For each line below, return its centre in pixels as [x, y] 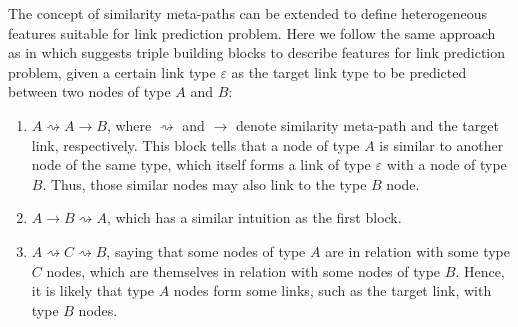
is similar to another [441, 144]
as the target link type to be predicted [349, 71]
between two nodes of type [89, 91]
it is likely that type [92, 290]
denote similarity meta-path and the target [367, 124]
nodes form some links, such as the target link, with [332, 290]
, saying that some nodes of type [206, 250]
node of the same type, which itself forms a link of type [201, 164]
